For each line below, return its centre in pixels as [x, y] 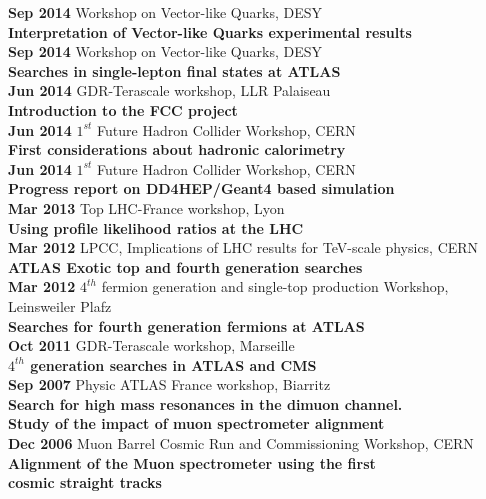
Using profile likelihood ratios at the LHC [156, 227]
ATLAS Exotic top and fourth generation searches [185, 266]
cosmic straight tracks [85, 482]
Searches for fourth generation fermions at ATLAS [186, 325]
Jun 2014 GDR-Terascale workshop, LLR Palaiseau [169, 90]
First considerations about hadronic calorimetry [177, 149]
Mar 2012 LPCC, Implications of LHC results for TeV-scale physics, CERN [243, 247]
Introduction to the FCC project [123, 109]
